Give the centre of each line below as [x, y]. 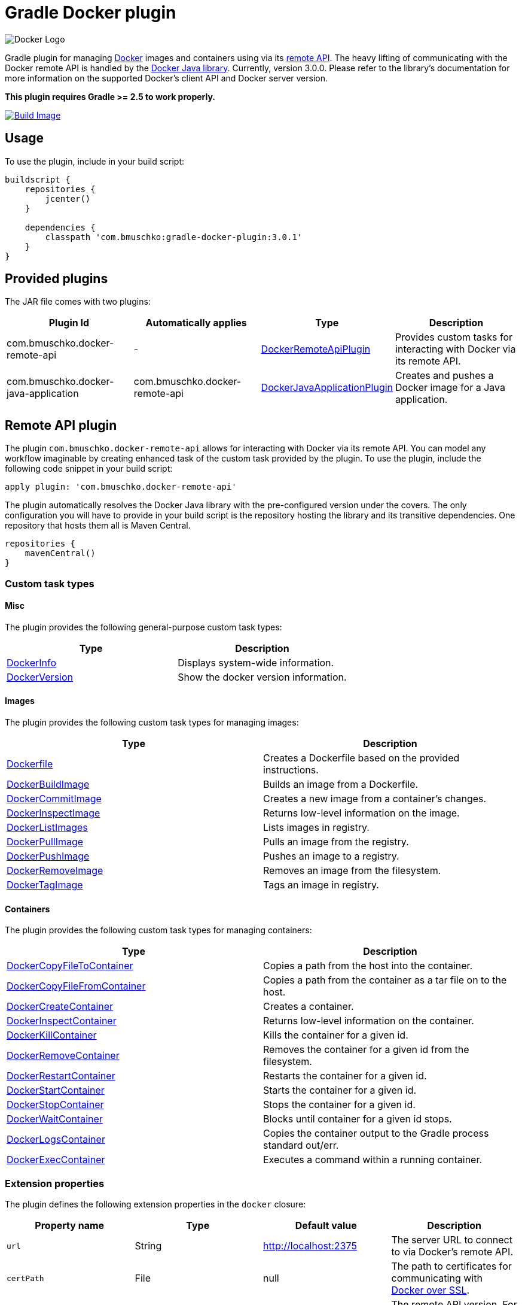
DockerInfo [32, 662]
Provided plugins [57, 279]
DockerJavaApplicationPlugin [327, 388]
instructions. [291, 770]
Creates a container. [309, 1007]
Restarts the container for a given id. [345, 1076]
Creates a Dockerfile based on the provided [361, 758]
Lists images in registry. [316, 828]
